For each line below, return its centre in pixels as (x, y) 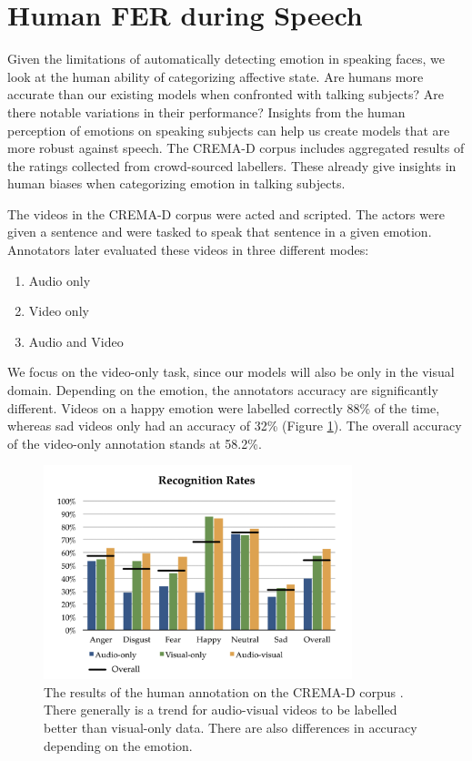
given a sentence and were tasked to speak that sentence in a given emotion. (220, 232)
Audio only (60, 280)
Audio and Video (76, 341)
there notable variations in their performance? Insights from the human (206, 112)
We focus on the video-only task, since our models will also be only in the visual (231, 372)
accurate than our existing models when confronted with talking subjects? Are (226, 94)
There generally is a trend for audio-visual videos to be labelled (221, 710)
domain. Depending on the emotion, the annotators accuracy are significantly (223, 390)
